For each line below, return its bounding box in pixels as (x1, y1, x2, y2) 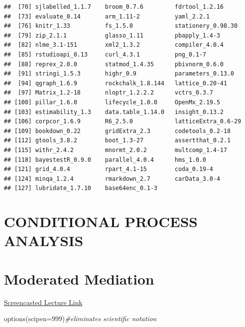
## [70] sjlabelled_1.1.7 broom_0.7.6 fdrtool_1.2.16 (4, 3, 224, 10)
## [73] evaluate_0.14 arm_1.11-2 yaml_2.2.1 (4, 13, 210, 20)
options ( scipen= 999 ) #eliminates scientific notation (4, 313, 157, 324)
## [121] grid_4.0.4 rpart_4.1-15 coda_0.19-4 (4, 166, 213, 173)
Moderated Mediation (4, 269, 154, 289)
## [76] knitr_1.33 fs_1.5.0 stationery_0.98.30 (4, 22, 238, 30)
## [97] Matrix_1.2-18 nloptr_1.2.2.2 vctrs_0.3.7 (4, 89, 213, 96)
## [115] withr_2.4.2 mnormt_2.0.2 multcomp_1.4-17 (4, 146, 227, 154)
